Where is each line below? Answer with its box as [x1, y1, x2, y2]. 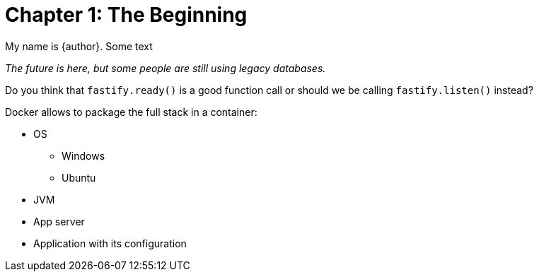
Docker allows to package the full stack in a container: [5, 105, 257, 118]
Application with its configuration [33, 237, 187, 249]
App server [33, 215, 85, 228]
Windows [62, 149, 105, 162]
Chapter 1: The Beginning [5, 3, 248, 27]
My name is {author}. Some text [5, 40, 153, 52]
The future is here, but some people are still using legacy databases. [5, 61, 326, 74]
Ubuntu [62, 171, 96, 184]
